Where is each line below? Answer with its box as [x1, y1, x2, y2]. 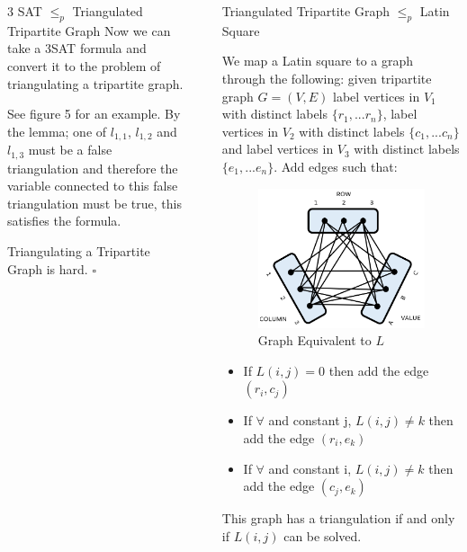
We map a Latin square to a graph [221, 51, 414, 70]
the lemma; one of [7, 121, 107, 140]
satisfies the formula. [7, 211, 121, 230]
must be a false [28, 140, 112, 159]
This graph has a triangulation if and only [221, 509, 455, 528]
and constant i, [268, 459, 352, 477]
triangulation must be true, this [7, 193, 182, 212]
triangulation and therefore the [7, 158, 178, 177]
